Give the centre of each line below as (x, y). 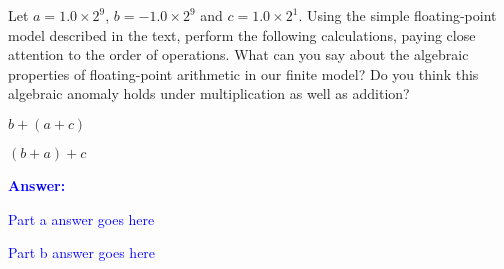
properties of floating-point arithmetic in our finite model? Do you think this (243, 73)
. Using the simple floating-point (397, 15)
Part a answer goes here (81, 218)
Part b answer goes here (82, 252)
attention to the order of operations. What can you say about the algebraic (238, 54)
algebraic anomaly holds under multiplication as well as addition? (209, 93)
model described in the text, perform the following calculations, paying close (242, 34)
